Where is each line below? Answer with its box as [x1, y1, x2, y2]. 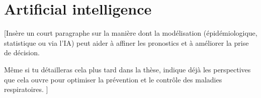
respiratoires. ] [4, 84, 48, 94]
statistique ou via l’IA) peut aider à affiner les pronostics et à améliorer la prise [4, 37, 249, 48]
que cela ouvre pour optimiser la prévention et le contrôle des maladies [4, 74, 222, 84]
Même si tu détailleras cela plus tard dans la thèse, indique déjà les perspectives [4, 64, 251, 74]
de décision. [4, 47, 40, 58]
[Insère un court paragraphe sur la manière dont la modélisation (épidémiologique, [4, 28, 257, 38]
